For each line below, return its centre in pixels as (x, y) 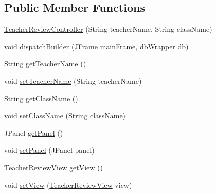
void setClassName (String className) (65, 116)
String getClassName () (41, 98)
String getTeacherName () (45, 64)
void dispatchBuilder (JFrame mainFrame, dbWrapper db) (96, 46)
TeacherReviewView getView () (53, 167)
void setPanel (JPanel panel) (49, 150)
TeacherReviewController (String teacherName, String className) (108, 29)
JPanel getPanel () (34, 133)
